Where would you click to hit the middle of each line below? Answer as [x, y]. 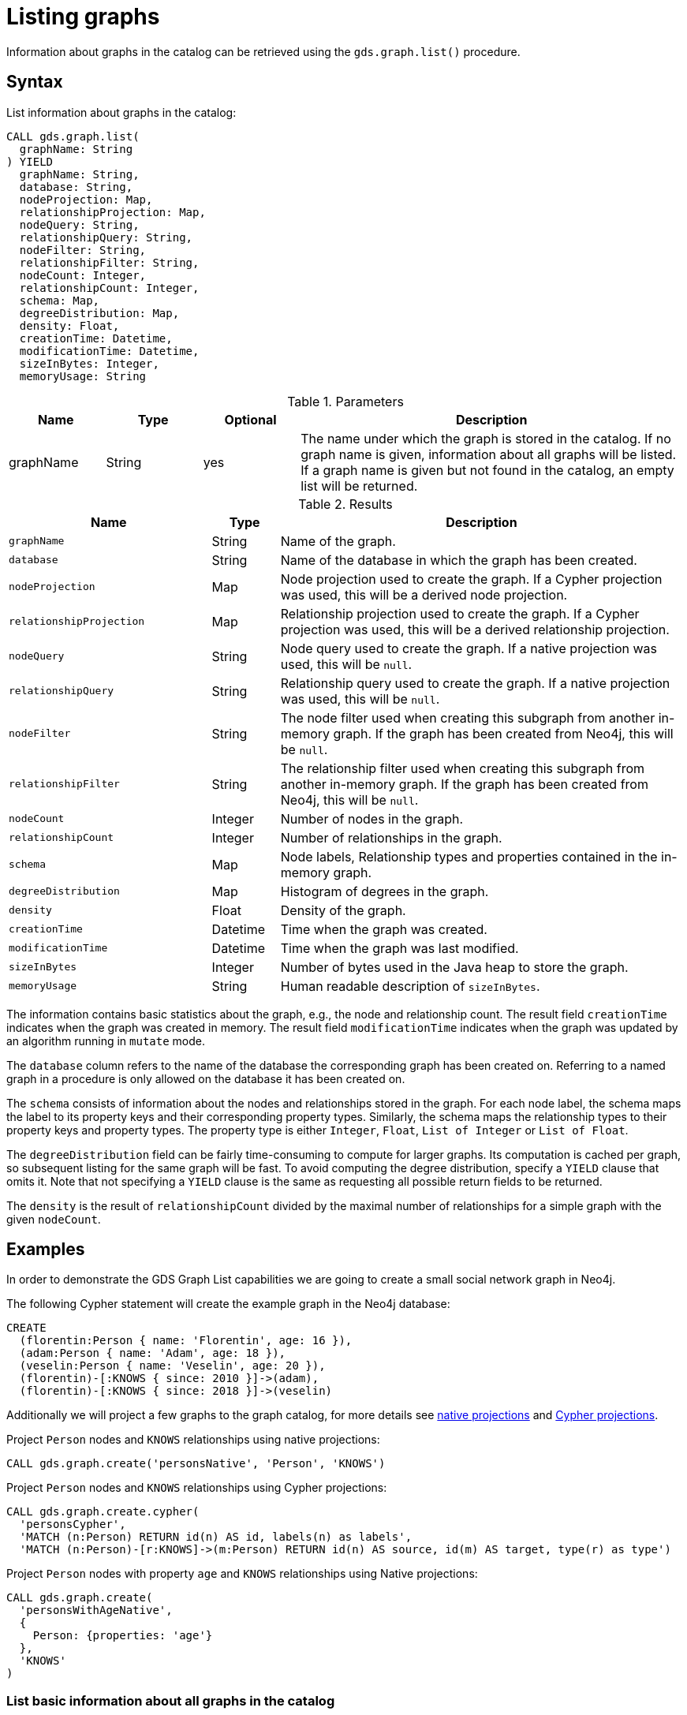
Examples [46, 1250]
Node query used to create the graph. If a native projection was [469, 648]
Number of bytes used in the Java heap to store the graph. [454, 967]
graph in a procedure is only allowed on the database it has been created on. [206, 1078]
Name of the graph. [338, 541]
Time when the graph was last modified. [400, 948]
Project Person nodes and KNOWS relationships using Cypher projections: [197, 1488]
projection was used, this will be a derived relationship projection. [475, 629]
